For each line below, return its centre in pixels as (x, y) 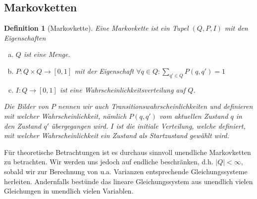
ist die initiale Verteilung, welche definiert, (181, 125)
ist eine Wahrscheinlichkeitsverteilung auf (123, 89)
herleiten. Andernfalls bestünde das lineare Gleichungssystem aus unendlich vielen (128, 181)
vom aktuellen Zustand (194, 116)
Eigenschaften (25, 37)
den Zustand (23, 125)
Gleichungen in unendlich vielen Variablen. (69, 191)
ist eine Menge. (47, 54)
